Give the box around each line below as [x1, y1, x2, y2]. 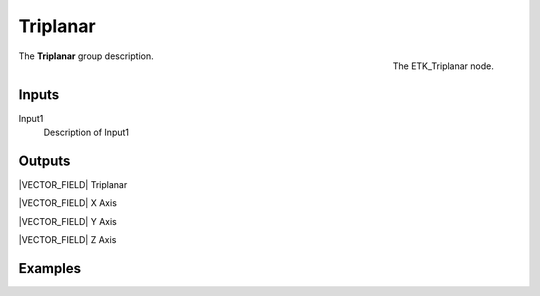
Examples [18, 260, 82, 277]
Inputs [18, 86, 60, 103]
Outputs [18, 152, 71, 169]
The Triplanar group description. [18, 50, 154, 62]
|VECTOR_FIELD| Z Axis [18, 234, 117, 246]
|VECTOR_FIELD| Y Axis [18, 215, 117, 227]
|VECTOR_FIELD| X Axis [18, 197, 117, 209]
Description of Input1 [43, 126, 130, 139]
